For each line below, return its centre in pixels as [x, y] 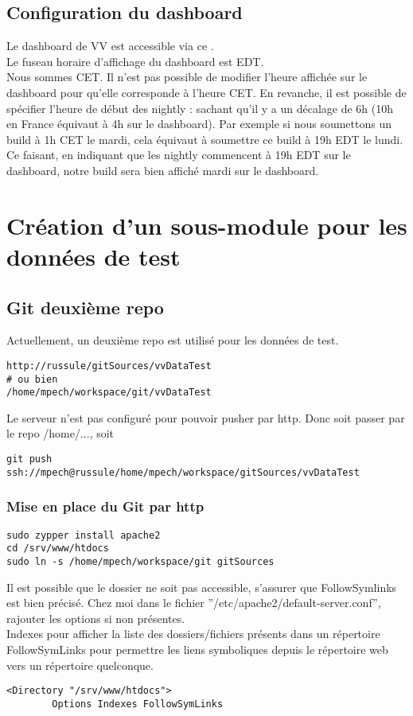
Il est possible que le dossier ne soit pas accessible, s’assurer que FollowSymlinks [202, 587]
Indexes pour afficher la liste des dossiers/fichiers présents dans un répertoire [193, 634]
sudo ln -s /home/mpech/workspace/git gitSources [140, 561]
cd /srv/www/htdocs [58, 549]
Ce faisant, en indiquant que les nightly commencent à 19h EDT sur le [179, 155]
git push [29, 459]
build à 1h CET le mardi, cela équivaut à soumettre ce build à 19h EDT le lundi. [205, 139]
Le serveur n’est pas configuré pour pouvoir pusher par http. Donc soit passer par [206, 417]
